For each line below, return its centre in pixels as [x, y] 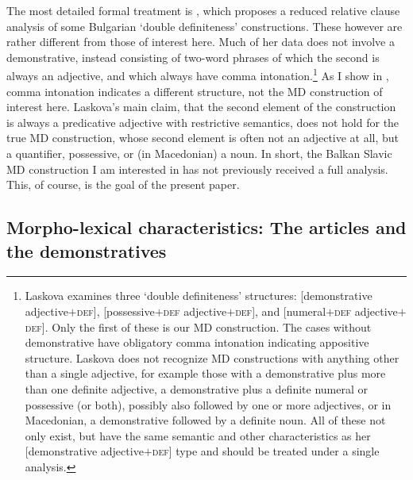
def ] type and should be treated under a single [266, 451]
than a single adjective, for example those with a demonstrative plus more [205, 373]
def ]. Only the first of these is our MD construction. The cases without [198, 326]
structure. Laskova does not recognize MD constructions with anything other [212, 357]
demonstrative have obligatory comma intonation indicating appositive [197, 342]
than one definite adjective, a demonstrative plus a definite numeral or [196, 388]
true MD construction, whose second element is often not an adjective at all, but [203, 138]
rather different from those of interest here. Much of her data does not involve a [201, 42]
